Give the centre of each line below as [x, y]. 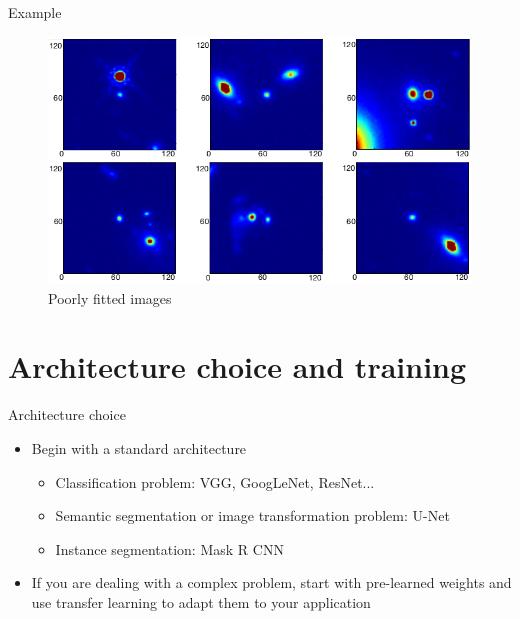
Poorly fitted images [110, 297]
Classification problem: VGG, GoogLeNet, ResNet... [215, 481]
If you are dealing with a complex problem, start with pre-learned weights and [271, 582]
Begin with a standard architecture [139, 447]
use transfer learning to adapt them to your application [201, 601]
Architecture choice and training [237, 366]
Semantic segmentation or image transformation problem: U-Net [252, 515]
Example [35, 12]
